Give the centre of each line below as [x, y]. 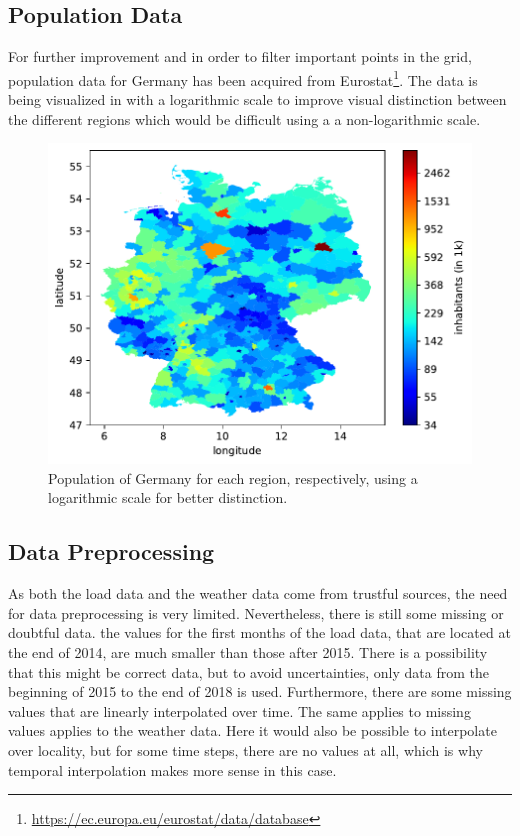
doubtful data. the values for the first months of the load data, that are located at [259, 632]
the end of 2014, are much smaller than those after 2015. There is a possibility [248, 651]
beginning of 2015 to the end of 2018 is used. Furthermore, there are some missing [260, 691]
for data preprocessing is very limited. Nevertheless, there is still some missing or [256, 612]
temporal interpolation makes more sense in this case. [172, 769]
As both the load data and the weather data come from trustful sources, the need [258, 593]
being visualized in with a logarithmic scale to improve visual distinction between [257, 99]
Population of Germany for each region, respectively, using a [233, 477]
